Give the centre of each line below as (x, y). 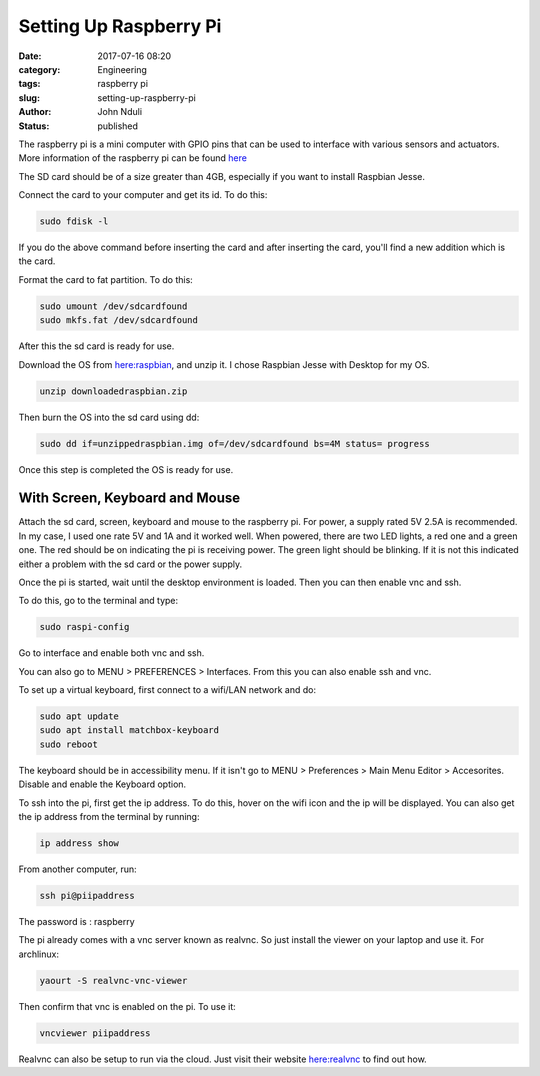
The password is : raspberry (76, 921)
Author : (35, 112)
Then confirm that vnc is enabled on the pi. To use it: (127, 1006)
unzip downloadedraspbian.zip (113, 391)
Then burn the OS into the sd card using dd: (109, 417)
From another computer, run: (77, 869)
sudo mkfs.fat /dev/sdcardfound (119, 320)
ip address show (79, 843)
